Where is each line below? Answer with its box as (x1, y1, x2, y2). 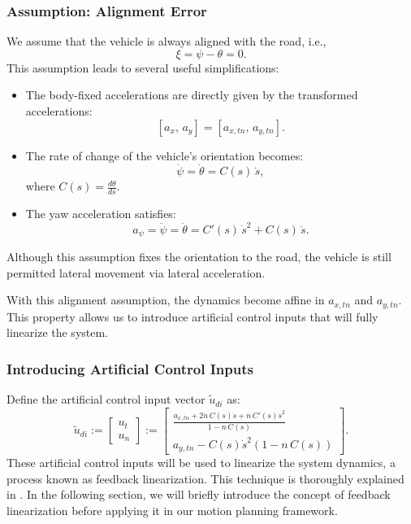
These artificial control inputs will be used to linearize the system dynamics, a (6, 454, 396, 471)
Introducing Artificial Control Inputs (6, 358, 253, 378)
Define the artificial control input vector (6, 391, 205, 408)
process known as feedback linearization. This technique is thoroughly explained (6, 469, 405, 487)
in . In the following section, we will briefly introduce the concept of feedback (6, 486, 391, 503)
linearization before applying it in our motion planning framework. (6, 502, 338, 519)
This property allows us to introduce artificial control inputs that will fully (6, 308, 379, 325)
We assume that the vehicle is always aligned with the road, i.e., (6, 33, 327, 50)
